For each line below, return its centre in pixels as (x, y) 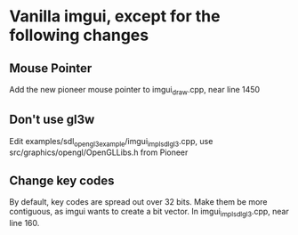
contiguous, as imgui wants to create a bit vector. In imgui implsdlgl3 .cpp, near (149, 213)
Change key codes (62, 180)
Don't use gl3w (52, 120)
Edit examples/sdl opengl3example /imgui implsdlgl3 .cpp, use (111, 142)
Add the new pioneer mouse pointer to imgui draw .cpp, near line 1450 (135, 91)
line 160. (24, 223)
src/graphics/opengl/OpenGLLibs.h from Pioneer (99, 152)
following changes (79, 35)
